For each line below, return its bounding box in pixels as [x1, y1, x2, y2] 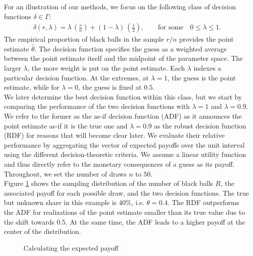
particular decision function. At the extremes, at [4, 72, 149, 82]
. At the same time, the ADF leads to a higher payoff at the [65, 216, 246, 227]
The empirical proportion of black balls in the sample [4, 34, 164, 44]
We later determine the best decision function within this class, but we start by [4, 91, 242, 102]
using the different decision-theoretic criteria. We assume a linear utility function [4, 149, 246, 159]
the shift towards [4, 216, 55, 227]
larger [4, 63, 22, 73]
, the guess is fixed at [78, 82, 142, 92]
